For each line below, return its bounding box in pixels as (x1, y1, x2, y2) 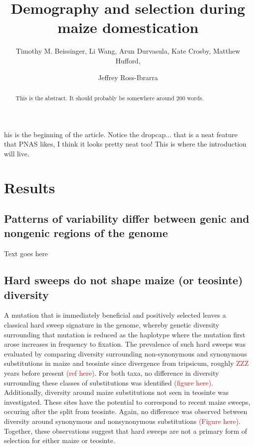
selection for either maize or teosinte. (4, 435, 115, 446)
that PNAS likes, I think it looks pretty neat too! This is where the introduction (4, 139, 247, 149)
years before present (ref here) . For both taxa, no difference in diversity (4, 368, 219, 378)
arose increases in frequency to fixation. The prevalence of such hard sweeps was (4, 339, 246, 349)
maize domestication (57, 17, 199, 37)
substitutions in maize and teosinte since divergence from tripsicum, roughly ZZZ (4, 358, 249, 368)
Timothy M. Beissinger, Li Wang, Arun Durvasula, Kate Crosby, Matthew (16, 46, 240, 56)
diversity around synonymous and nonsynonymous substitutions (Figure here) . (4, 416, 241, 426)
